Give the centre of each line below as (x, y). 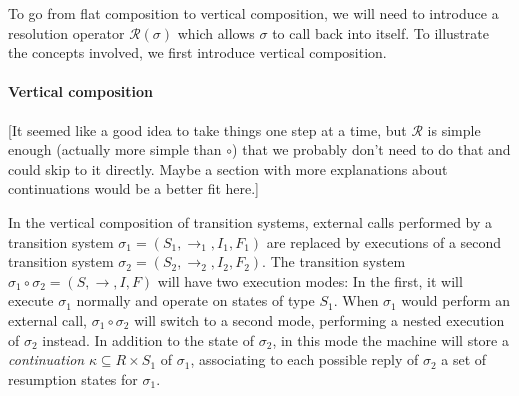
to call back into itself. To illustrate (380, 32)
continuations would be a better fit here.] (134, 188)
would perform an (456, 300)
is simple (454, 129)
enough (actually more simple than (115, 149)
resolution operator (66, 32)
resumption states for (73, 378)
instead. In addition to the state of (148, 339)
